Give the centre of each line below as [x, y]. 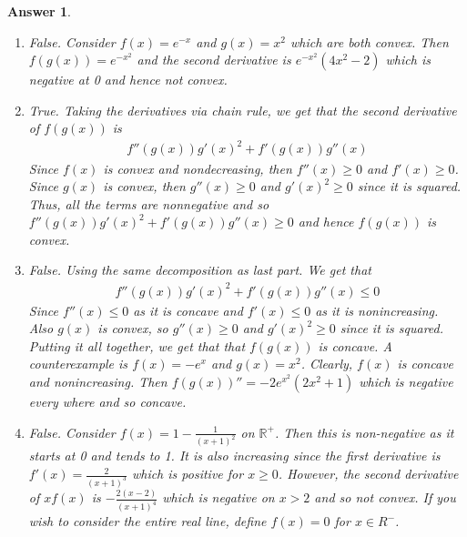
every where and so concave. [107, 401]
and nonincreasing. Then [98, 381]
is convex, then [144, 186]
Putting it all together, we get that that [137, 345]
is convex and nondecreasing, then [198, 168]
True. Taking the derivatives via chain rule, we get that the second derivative [243, 110]
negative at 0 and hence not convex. [128, 80]
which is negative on [218, 497]
